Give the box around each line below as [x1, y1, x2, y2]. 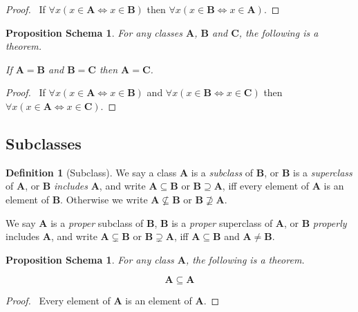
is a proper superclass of [171, 215, 273, 230]
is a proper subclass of [50, 215, 144, 230]
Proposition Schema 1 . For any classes [6, 25, 183, 39]
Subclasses [6, 132, 82, 154]
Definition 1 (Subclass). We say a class [6, 165, 177, 179]
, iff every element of [222, 178, 310, 193]
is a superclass [293, 165, 352, 179]
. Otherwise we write [60, 192, 148, 206]
